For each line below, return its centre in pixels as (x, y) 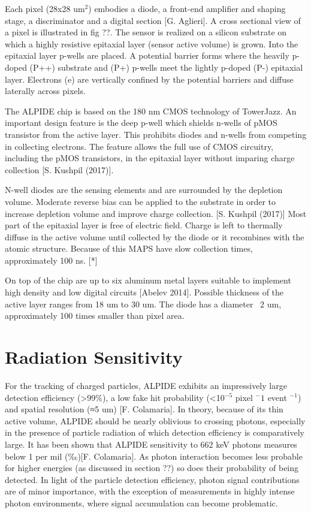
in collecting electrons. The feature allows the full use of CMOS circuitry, (139, 146)
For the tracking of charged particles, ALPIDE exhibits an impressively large (146, 385)
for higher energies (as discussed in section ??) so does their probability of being (152, 468)
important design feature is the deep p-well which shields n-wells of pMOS (141, 123)
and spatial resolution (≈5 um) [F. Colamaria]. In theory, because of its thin (144, 409)
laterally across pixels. (45, 91)
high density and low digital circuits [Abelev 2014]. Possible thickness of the (144, 292)
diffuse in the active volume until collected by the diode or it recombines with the (155, 236)
